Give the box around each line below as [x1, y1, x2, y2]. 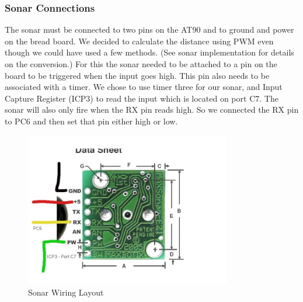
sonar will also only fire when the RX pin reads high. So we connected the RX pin [5, 103, 299, 116]
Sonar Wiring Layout [28, 286, 104, 298]
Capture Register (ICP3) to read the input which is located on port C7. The [5, 92, 278, 104]
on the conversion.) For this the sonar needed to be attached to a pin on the [5, 58, 277, 70]
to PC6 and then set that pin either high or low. [5, 114, 178, 127]
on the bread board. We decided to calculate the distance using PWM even [5, 34, 274, 47]
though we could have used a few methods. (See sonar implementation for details [5, 46, 294, 58]
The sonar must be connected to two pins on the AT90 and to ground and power [5, 23, 294, 36]
